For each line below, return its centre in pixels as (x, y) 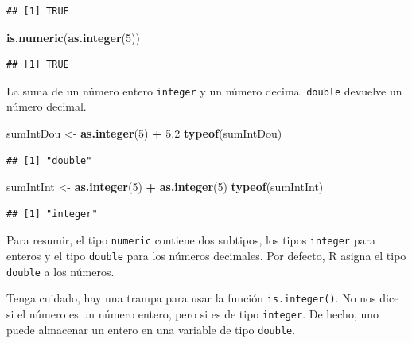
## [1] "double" (49, 160)
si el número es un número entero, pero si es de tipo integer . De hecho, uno (193, 314)
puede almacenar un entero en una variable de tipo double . (151, 329)
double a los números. (60, 271)
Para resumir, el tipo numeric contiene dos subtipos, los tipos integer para (191, 240)
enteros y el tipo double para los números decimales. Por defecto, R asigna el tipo (206, 256)
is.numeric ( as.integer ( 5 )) (73, 37)
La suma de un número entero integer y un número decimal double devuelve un (204, 90)
